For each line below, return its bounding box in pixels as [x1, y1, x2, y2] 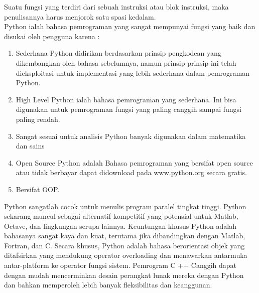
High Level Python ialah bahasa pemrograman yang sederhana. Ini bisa [16, 94, 236, 104]
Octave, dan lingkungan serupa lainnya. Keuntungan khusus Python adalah [4, 220, 236, 231]
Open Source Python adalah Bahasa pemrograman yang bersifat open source [16, 157, 253, 168]
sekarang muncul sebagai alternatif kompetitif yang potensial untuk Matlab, [4, 211, 238, 221]
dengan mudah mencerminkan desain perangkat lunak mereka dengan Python [4, 269, 244, 280]
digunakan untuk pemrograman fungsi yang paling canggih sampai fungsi [16, 104, 241, 114]
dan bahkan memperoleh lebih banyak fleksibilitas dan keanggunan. [4, 279, 212, 290]
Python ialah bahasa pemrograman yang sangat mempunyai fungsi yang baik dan [4, 21, 255, 32]
